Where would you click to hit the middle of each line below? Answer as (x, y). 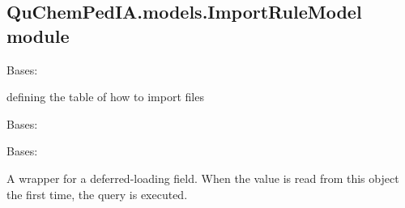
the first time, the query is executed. (97, 194)
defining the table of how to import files (105, 97)
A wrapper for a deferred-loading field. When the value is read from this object (203, 178)
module (38, 35)
